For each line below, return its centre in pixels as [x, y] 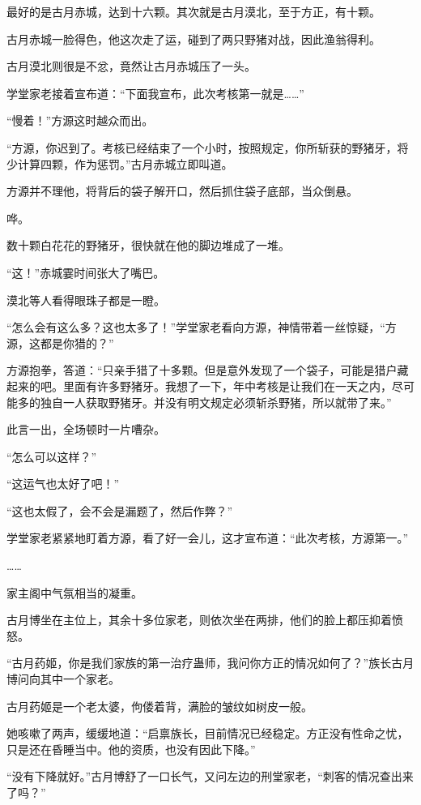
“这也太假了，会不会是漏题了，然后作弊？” [120, 510]
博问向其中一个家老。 [63, 679]
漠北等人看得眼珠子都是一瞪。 [86, 300]
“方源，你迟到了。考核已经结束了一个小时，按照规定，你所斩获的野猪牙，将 [208, 147]
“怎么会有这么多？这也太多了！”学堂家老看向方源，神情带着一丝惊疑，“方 [202, 327]
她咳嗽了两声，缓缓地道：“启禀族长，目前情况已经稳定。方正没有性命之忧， [208, 733]
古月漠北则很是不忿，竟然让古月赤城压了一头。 [131, 66]
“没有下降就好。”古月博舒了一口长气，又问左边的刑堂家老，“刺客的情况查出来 [210, 776]
